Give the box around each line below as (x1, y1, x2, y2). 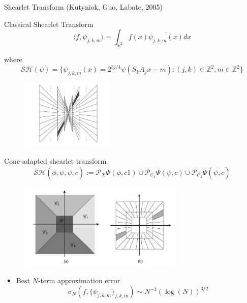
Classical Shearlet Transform (4, 18, 94, 29)
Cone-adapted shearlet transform (4, 156, 107, 166)
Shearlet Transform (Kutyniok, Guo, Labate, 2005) (4, 2, 163, 12)
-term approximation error (38, 275, 120, 285)
